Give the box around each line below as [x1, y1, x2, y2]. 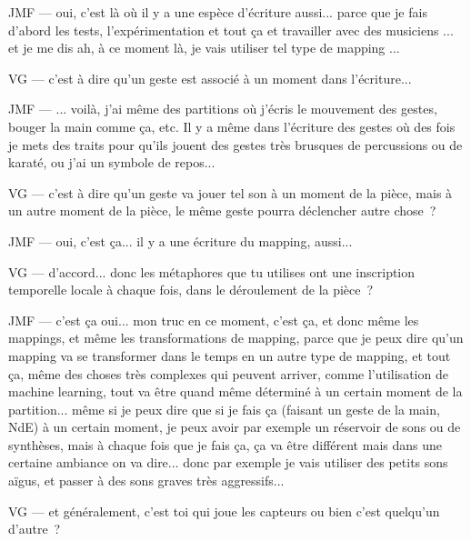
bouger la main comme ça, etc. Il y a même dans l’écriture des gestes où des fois [8, 116, 456, 135]
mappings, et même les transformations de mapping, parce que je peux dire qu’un [8, 328, 464, 347]
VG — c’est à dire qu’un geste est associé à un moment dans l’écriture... [8, 68, 412, 87]
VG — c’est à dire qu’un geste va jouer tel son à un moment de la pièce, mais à [8, 183, 453, 202]
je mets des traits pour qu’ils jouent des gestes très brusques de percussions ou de [8, 135, 463, 154]
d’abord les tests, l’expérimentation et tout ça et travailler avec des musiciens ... [8, 20, 454, 39]
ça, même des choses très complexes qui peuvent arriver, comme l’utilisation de [8, 364, 448, 383]
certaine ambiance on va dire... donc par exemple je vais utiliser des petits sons [8, 453, 448, 472]
